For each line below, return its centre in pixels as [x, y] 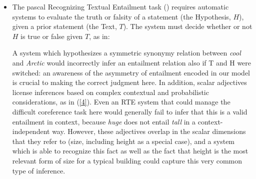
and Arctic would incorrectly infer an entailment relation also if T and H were [132, 62]
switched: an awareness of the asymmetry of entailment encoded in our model [131, 72]
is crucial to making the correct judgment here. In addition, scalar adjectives [129, 82]
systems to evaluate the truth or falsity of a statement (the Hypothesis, [121, 16]
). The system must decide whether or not [188, 26]
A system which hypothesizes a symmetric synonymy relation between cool [126, 53]
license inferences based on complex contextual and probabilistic [110, 92]
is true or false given [52, 36]
